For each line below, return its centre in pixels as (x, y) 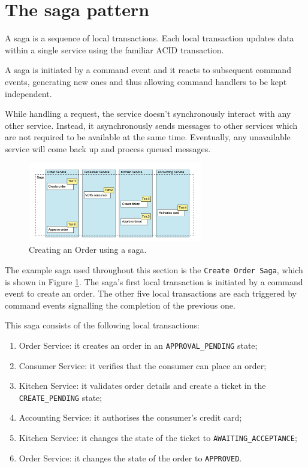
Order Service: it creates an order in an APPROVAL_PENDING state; (138, 345)
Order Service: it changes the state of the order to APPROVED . (130, 458)
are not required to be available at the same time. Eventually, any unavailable (148, 137)
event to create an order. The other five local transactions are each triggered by (151, 293)
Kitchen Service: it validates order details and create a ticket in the (142, 386)
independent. (28, 93)
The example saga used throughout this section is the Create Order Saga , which (154, 269)
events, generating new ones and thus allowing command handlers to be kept (146, 81)
